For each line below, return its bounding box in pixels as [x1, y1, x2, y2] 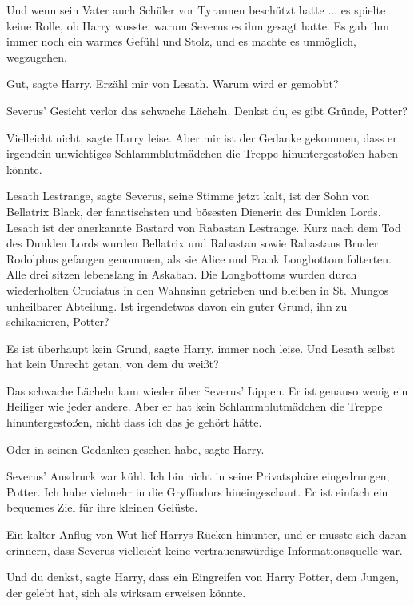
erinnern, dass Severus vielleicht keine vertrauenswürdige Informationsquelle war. [6, 541, 403, 558]
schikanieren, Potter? [6, 313, 109, 330]
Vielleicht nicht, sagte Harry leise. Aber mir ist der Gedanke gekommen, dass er [6, 129, 397, 146]
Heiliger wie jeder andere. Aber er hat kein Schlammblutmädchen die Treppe [6, 398, 383, 415]
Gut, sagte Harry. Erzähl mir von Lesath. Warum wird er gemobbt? [6, 75, 339, 92]
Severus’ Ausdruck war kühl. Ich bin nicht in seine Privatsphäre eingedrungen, [6, 468, 390, 484]
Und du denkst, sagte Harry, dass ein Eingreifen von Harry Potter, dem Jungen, [6, 568, 399, 585]
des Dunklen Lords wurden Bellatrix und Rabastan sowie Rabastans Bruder [6, 235, 379, 251]
